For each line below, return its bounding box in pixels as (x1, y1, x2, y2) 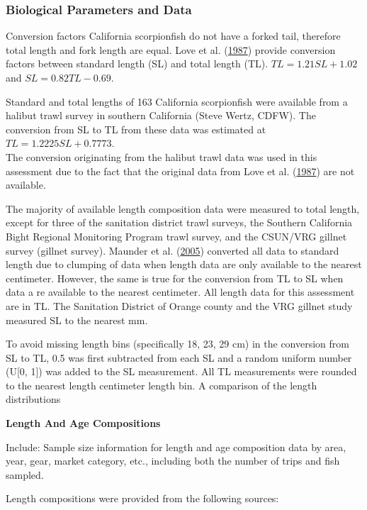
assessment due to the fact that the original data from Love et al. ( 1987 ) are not (6, 163, 355, 178)
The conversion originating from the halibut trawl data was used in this (6, 149, 317, 164)
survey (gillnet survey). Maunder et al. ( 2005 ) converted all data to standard (6, 243, 339, 257)
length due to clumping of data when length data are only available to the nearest (6, 257, 362, 272)
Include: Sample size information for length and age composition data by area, (6, 439, 346, 454)
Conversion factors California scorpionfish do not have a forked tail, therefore (6, 28, 341, 43)
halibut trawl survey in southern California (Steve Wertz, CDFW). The (6, 108, 316, 123)
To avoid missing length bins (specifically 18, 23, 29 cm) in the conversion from (6, 336, 350, 351)
